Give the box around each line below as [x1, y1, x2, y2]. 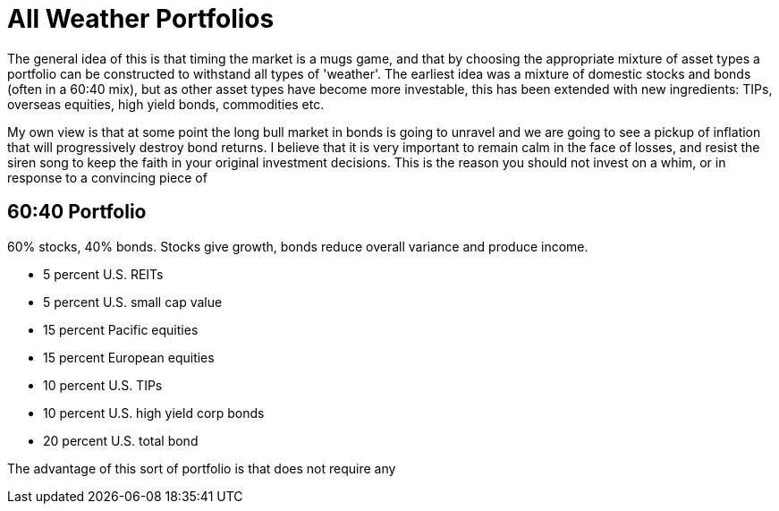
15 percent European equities [43, 349, 215, 365]
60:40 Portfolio [7, 200, 147, 224]
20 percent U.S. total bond [43, 432, 199, 448]
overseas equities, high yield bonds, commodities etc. [7, 96, 325, 112]
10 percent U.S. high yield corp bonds [43, 405, 265, 421]
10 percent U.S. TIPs [43, 377, 163, 393]
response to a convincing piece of [7, 169, 207, 185]
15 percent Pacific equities [43, 321, 199, 337]
